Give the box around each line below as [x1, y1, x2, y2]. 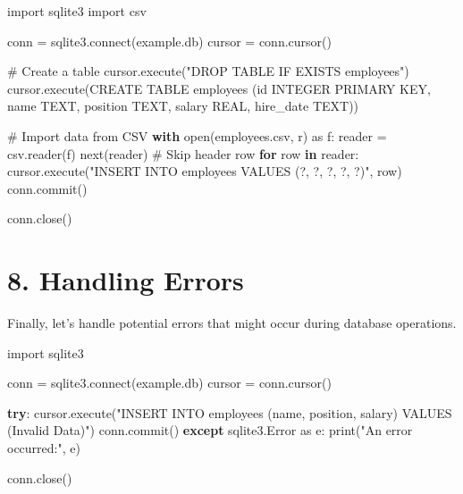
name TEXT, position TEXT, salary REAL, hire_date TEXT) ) [7, 96, 359, 115]
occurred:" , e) [7, 439, 80, 457]
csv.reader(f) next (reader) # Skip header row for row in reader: [7, 144, 359, 163]
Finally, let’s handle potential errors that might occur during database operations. [7, 314, 457, 332]
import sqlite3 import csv [7, 2, 147, 20]
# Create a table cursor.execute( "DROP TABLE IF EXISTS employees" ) [7, 62, 409, 80]
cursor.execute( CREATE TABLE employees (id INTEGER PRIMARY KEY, [7, 79, 431, 97]
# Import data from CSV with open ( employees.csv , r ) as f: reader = [7, 126, 387, 145]
